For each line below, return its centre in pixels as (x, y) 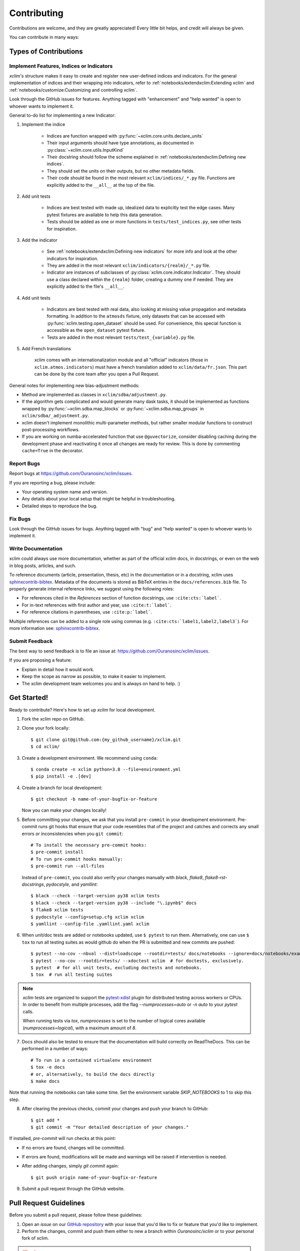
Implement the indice (43, 125)
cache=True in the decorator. (52, 451)
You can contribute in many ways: (44, 37)
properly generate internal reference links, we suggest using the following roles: (92, 589)
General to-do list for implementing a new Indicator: (62, 116)
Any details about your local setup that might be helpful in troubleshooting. (99, 499)
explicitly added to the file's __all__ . (85, 286)
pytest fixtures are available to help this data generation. (105, 215)
